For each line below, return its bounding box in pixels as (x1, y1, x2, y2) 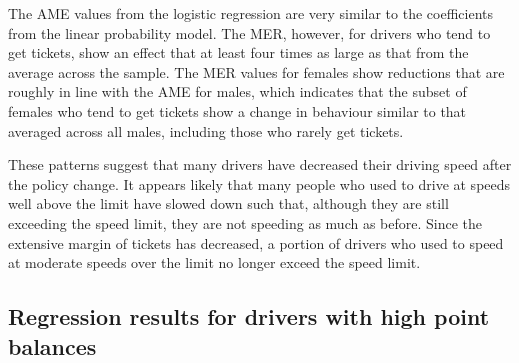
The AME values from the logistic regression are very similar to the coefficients (8, 3, 493, 23)
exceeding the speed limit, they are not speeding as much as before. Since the (8, 212, 483, 233)
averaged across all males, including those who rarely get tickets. (8, 120, 404, 141)
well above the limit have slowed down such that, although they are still (8, 193, 449, 214)
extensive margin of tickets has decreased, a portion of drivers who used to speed (8, 232, 504, 253)
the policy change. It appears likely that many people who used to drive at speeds (8, 173, 511, 194)
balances (8, 330, 97, 361)
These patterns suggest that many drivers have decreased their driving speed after (8, 154, 512, 175)
